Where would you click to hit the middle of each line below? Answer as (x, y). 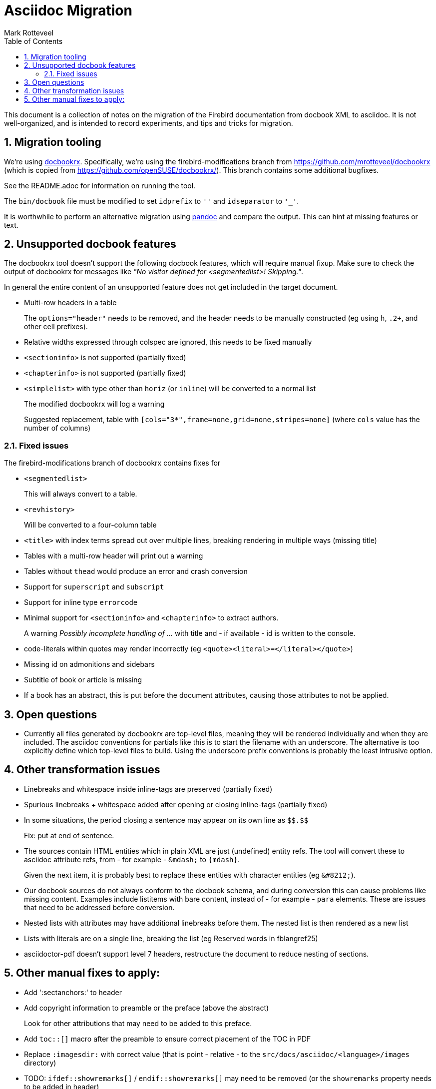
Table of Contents (33, 41)
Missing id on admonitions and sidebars (89, 664)
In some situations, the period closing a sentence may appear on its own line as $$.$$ (166, 820)
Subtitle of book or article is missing (83, 680)
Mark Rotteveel (29, 32)
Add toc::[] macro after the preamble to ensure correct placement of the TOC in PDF (168, 1039)
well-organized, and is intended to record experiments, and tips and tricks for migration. (149, 123)
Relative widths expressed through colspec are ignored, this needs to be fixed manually (168, 342)
